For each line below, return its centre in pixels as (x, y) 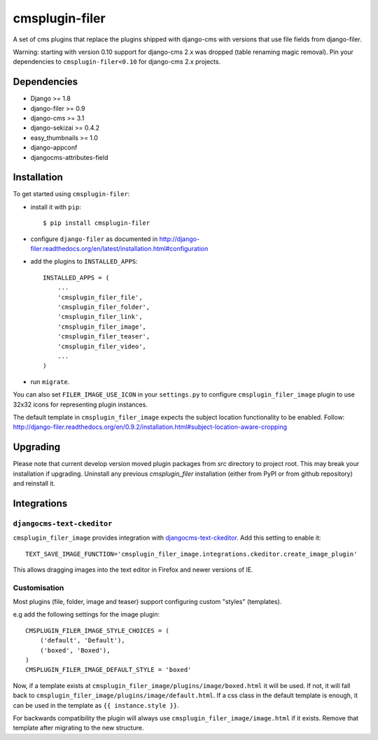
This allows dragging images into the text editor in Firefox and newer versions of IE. (133, 569)
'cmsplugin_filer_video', (102, 346)
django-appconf (54, 148)
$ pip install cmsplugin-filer (97, 223)
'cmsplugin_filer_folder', (104, 307)
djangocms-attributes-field (69, 157)
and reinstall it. (34, 483)
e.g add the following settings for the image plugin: (86, 615)
